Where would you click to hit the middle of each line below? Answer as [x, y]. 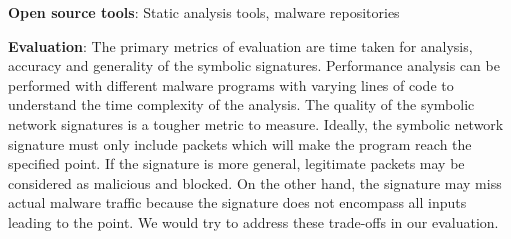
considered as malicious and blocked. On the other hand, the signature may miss [255, 182]
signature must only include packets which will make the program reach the [240, 143]
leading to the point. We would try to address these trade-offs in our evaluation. [253, 221]
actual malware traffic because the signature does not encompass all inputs [237, 202]
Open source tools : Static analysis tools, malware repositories [204, 12]
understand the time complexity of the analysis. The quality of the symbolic [241, 104]
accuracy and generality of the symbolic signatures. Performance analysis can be [254, 65]
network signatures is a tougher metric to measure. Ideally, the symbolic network [256, 123]
